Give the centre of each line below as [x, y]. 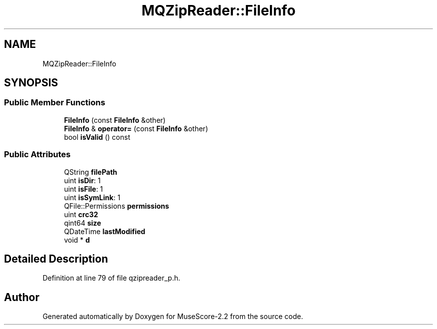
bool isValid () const [97, 137]
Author [22, 297]
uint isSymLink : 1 [92, 197]
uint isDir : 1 [82, 180]
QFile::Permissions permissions [116, 206]
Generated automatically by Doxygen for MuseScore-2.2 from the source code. [173, 317]
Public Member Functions [55, 103]
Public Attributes [37, 155]
